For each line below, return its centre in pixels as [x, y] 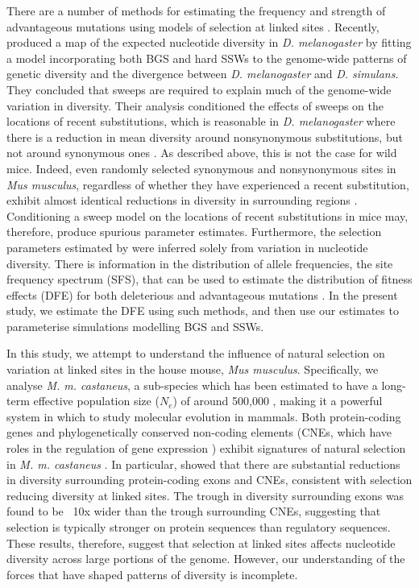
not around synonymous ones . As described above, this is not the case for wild [202, 153]
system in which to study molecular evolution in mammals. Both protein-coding [204, 416]
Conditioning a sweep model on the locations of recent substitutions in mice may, [207, 215]
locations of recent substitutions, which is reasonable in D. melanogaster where [201, 121]
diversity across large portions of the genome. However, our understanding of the [206, 559]
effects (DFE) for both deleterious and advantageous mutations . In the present [202, 294]
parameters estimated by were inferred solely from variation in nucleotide [187, 247]
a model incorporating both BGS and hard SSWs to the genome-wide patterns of [207, 58]
